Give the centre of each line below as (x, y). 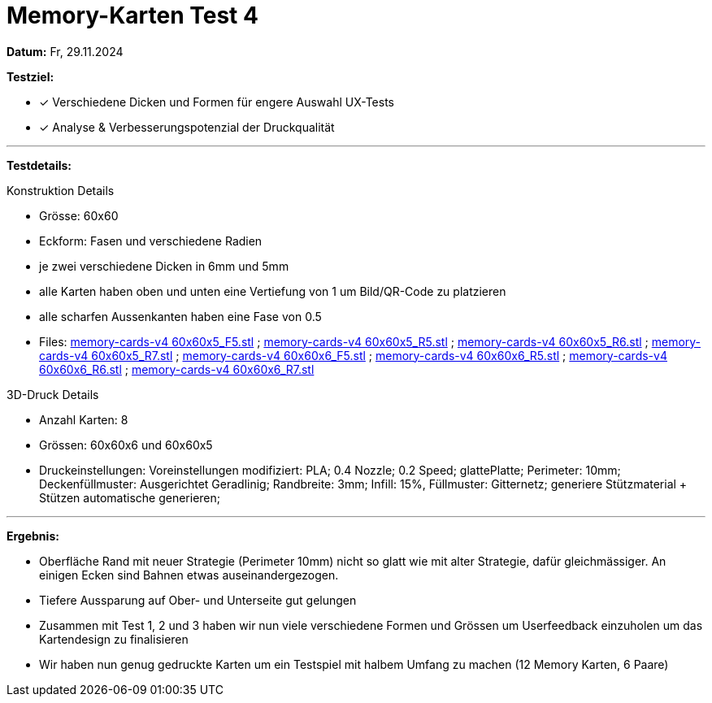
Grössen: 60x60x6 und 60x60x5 (126, 445)
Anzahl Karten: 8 (84, 419)
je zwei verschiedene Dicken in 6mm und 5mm (164, 266)
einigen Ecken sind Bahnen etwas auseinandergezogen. (189, 575)
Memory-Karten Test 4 (132, 15)
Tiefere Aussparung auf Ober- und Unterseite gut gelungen (198, 600)
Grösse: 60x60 (79, 215)
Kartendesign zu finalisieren (114, 639)
